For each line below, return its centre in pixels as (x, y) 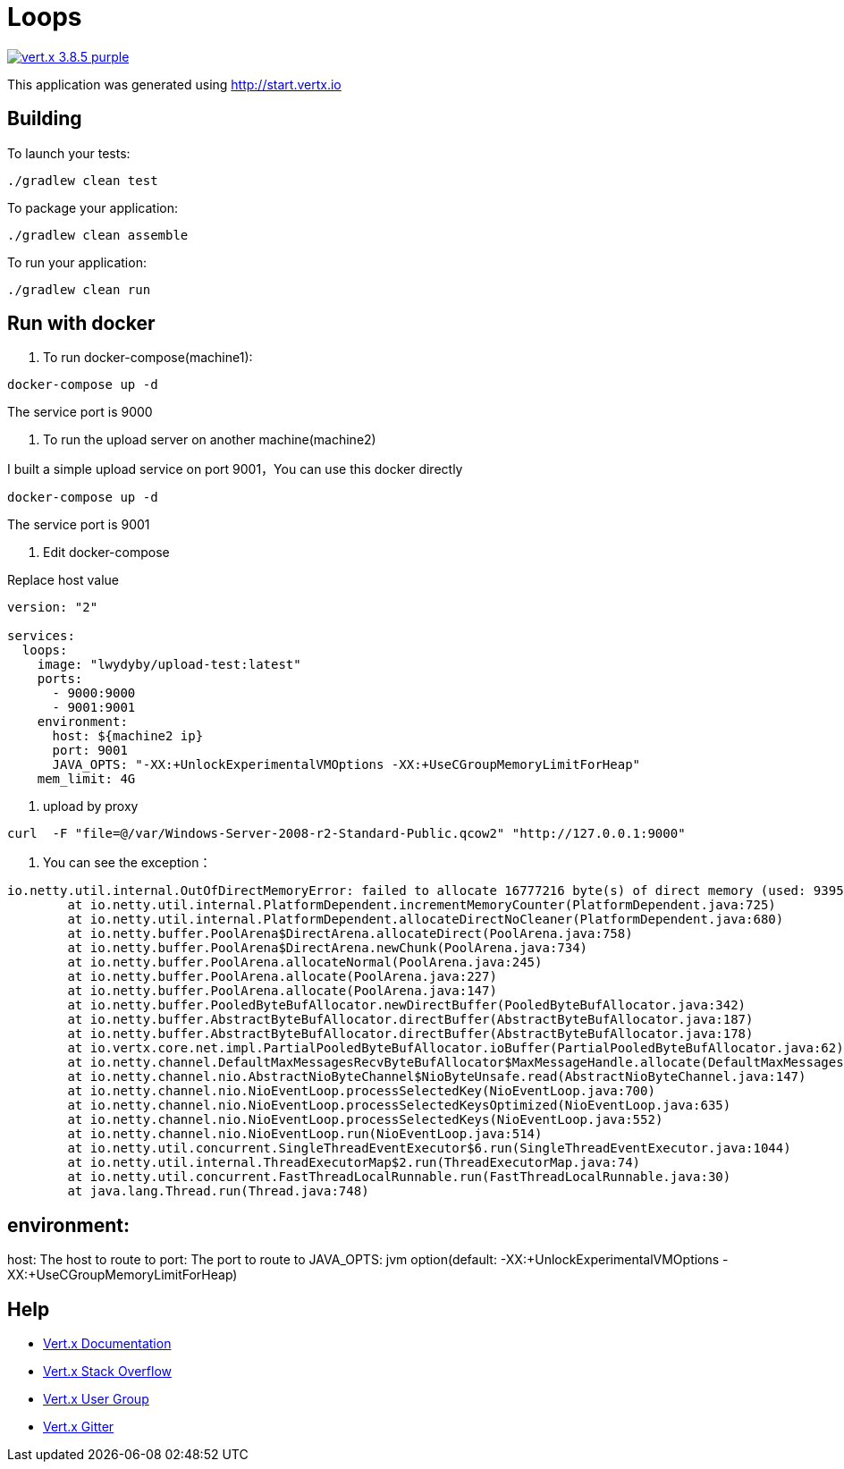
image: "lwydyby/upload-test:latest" (169, 665)
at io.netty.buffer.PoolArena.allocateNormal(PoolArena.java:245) (305, 962)
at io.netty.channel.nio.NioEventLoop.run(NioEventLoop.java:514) (305, 1134)
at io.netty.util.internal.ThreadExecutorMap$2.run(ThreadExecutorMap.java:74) (354, 1163)
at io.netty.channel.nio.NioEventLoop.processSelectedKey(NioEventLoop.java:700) (361, 1091)
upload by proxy (91, 806)
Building (45, 119)
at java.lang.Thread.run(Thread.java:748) (218, 1191)
